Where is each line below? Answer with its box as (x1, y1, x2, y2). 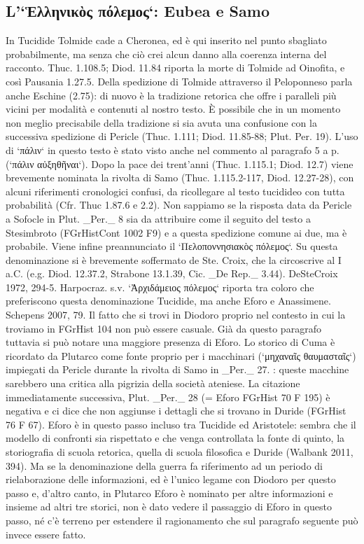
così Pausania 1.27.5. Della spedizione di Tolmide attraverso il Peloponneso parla (6, 74, 353, 88)
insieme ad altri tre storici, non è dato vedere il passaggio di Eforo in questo (6, 499, 332, 514)
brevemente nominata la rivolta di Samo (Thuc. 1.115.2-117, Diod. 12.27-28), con (6, 170, 354, 185)
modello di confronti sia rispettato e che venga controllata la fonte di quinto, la (6, 431, 345, 445)
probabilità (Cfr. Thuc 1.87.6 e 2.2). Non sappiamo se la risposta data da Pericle (6, 197, 352, 212)
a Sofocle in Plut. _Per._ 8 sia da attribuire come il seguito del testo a (6, 211, 311, 225)
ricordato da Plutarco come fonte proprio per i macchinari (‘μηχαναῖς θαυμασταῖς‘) (6, 348, 356, 363)
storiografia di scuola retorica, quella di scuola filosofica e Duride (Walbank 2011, (6, 445, 353, 459)
